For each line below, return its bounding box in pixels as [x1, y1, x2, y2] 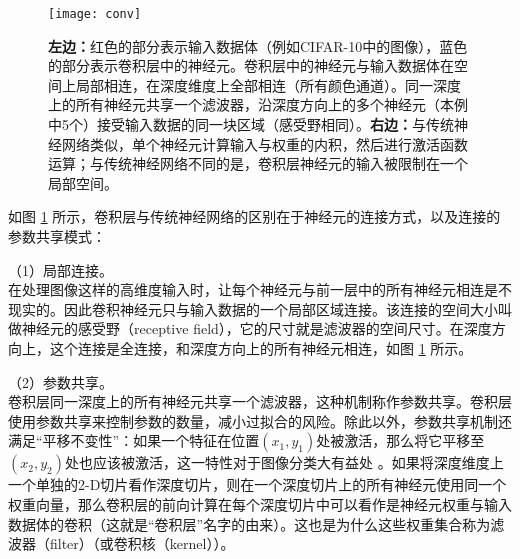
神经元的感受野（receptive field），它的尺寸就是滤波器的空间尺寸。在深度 [21, 318, 492, 339]
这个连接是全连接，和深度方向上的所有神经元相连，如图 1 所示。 [49, 337, 473, 358]
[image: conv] [48, 7, 142, 21]
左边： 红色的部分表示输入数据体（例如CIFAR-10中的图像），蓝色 [48, 35, 468, 56]
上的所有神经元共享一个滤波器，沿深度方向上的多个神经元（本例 [48, 94, 468, 115]
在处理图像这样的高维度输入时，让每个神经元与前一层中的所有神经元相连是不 [8, 279, 512, 300]
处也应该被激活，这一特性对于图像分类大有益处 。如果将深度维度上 [64, 452, 504, 473]
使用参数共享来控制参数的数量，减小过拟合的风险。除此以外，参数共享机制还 [8, 410, 512, 431]
